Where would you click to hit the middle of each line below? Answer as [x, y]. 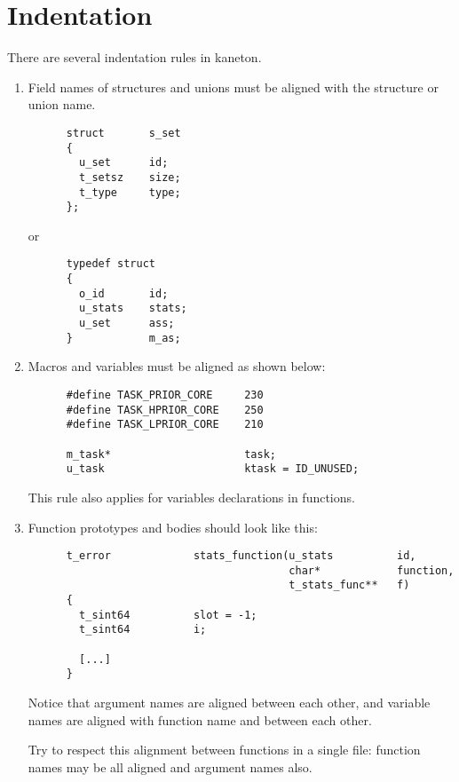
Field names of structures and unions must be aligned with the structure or [233, 87]
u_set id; [124, 163]
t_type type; [130, 192]
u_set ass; [127, 324]
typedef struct [111, 264]
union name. [62, 104]
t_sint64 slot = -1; [168, 615]
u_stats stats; [133, 308]
